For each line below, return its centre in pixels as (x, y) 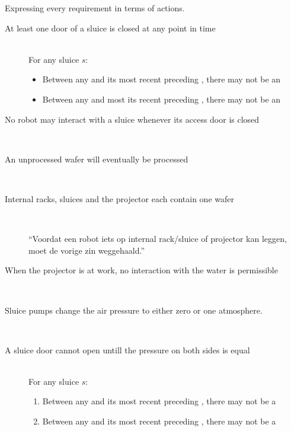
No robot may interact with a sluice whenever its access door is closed (132, 119)
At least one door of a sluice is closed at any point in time (110, 28)
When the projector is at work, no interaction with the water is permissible (141, 270)
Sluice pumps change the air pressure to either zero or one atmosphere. (134, 310)
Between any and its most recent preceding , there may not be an (162, 79)
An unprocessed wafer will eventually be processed (97, 159)
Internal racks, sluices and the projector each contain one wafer (119, 198)
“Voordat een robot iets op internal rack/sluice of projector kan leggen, (158, 239)
